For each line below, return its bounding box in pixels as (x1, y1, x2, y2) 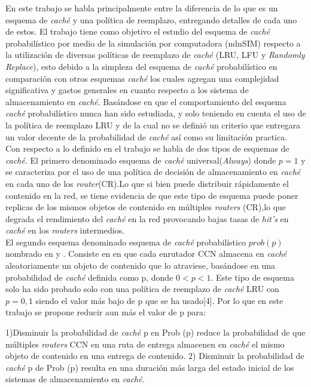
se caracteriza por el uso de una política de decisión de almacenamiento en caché (5, 165, 301, 178)
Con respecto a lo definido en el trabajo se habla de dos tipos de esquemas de (5, 142, 289, 155)
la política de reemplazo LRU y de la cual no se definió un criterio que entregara (5, 118, 300, 131)
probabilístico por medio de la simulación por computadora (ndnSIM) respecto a (5, 36, 301, 49)
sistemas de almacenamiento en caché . (5, 373, 145, 385)
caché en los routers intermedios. (5, 224, 124, 236)
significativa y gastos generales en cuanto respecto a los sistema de (5, 84, 249, 96)
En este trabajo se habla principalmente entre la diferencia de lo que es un (5, 2, 278, 14)
